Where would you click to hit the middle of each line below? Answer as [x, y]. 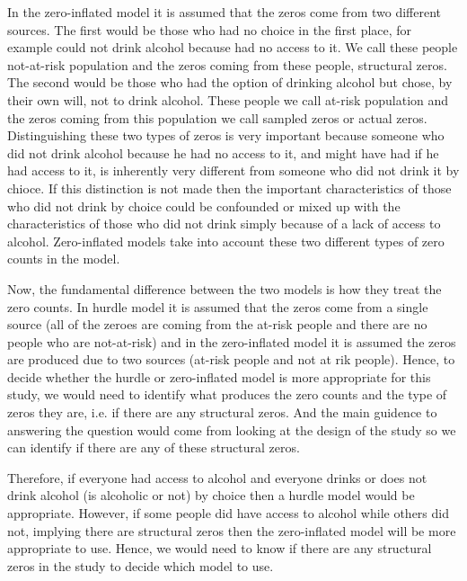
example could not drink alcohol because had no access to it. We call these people [233, 47]
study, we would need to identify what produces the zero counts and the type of [227, 394]
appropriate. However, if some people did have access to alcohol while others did [228, 513]
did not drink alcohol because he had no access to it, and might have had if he [223, 152]
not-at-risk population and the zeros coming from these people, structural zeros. [227, 64]
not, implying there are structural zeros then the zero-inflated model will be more [232, 530]
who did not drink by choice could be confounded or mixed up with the [204, 206]
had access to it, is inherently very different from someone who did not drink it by [233, 170]
